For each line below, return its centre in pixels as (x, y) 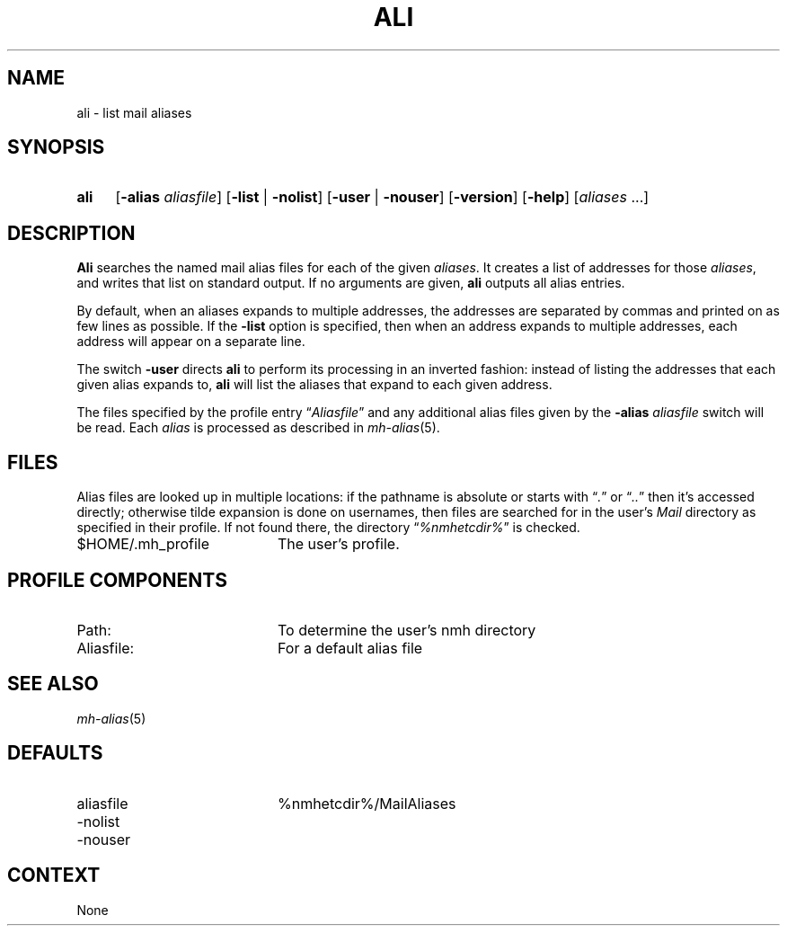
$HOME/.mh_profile (143, 544)
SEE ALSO (53, 684)
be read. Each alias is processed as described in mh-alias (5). (258, 428)
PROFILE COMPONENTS (117, 580)
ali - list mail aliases (134, 112)
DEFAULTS (55, 753)
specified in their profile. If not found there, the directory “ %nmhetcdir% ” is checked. (328, 528)
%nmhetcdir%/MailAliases (367, 803)
